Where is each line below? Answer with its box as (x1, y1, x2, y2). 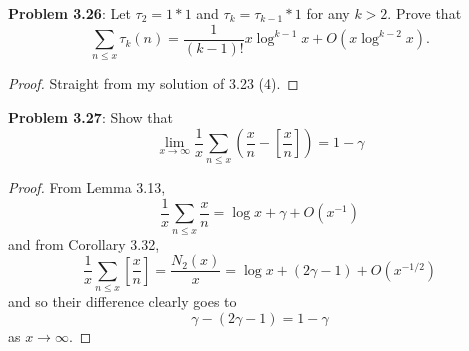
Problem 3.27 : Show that (8, 106, 174, 127)
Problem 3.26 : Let (8, 3, 131, 23)
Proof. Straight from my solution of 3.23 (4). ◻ (8, 73, 299, 94)
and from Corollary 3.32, (8, 233, 160, 254)
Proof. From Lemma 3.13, (8, 177, 166, 198)
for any (306, 3, 350, 23)
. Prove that (387, 3, 462, 23)
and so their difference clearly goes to (8, 291, 237, 312)
